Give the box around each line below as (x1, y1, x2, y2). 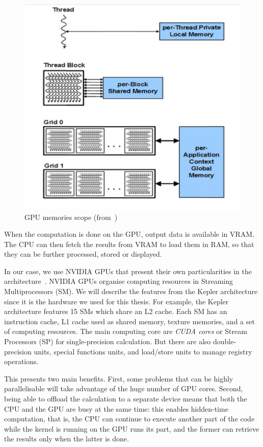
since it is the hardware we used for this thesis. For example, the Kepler (4, 296, 229, 306)
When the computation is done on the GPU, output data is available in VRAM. (4, 229, 255, 239)
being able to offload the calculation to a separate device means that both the (4, 393, 247, 404)
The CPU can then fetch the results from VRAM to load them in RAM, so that (4, 238, 254, 249)
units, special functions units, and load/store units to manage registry (34, 346, 252, 356)
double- (213, 336, 236, 347)
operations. (4, 356, 39, 367)
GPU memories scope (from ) (24, 211, 118, 222)
